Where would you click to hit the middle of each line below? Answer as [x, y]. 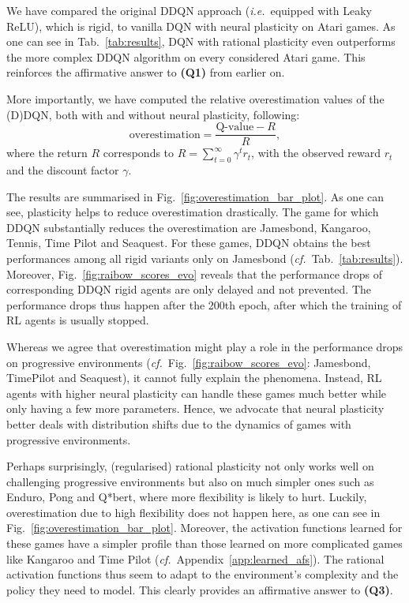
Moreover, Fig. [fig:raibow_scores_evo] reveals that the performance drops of [195, 273]
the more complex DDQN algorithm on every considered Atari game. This [186, 56]
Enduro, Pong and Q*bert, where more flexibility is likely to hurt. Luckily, [187, 497]
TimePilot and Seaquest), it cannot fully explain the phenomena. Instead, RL [194, 378]
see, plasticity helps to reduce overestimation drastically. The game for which [193, 212]
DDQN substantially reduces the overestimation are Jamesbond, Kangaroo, [189, 227]
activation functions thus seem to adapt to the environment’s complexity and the [203, 574]
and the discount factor [63, 170]
